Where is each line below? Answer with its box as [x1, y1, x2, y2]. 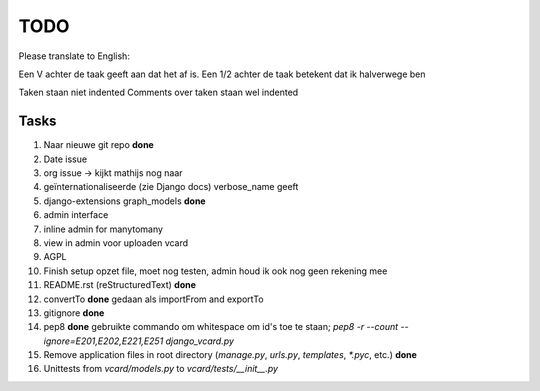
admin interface [43, 209, 109, 221]
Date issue [43, 153, 88, 165]
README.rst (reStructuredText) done [43, 279, 197, 291]
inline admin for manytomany [43, 223, 164, 235]
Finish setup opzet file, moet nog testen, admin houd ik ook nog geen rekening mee [43, 265, 388, 277]
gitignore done [43, 306, 105, 319]
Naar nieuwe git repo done [43, 139, 154, 151]
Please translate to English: [18, 50, 130, 62]
